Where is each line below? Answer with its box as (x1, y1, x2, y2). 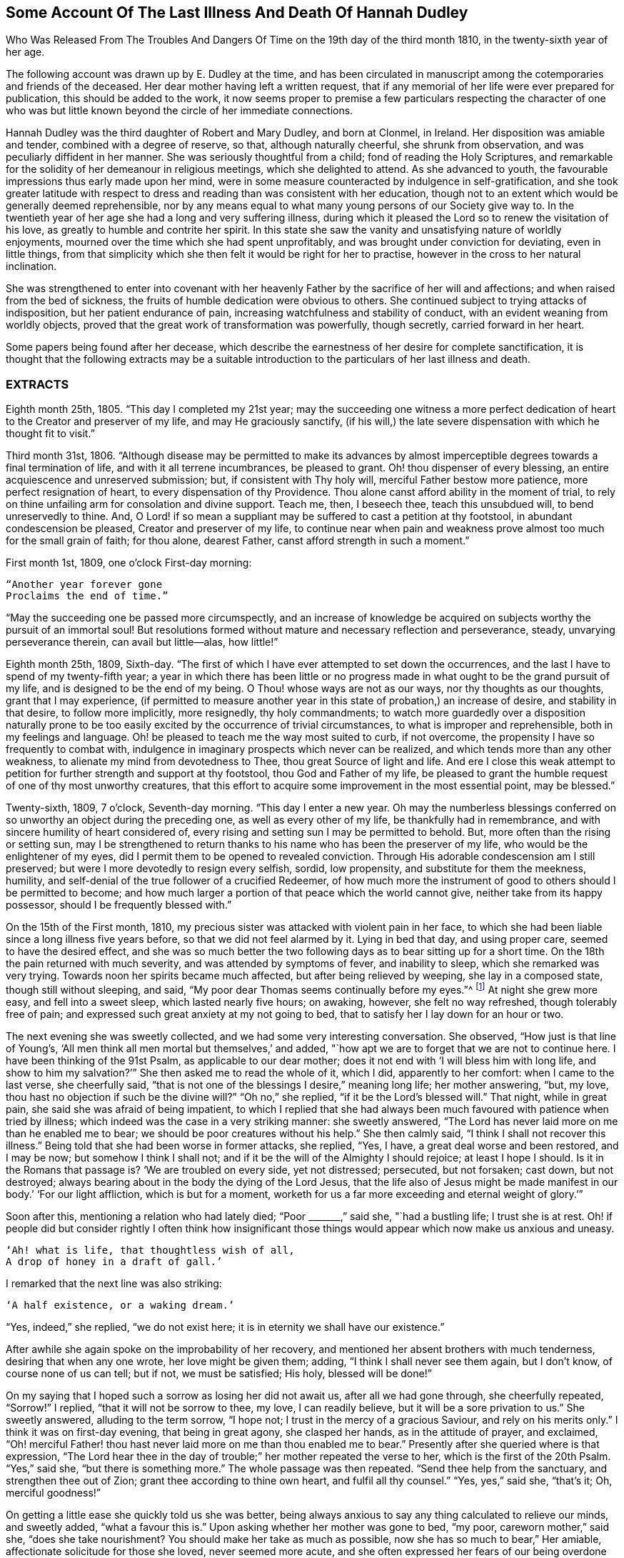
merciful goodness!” (6, 1486, 101, 1499)
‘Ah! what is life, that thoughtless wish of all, (6, 1244, 295, 1256)
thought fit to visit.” (6, 427, 95, 440)
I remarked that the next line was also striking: (6, 1277, 222, 1289)
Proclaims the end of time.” (6, 590, 168, 602)
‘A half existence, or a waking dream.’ (6, 1299, 235, 1311)
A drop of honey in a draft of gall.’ (6, 1255, 223, 1267)
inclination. (6, 260, 57, 273)
